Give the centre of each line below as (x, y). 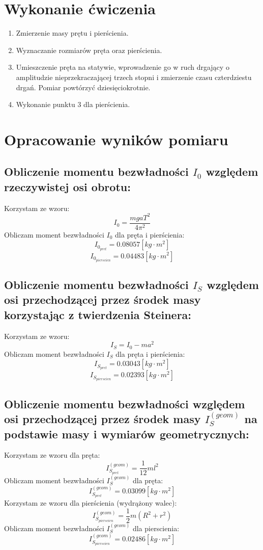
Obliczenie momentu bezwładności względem (125, 403)
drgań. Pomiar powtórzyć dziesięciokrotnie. (83, 87)
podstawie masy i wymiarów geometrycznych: (127, 434)
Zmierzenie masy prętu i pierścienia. (72, 33)
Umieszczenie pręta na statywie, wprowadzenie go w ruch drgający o (123, 67)
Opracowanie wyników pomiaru (116, 139)
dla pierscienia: (156, 528)
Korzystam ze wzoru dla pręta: (52, 455)
